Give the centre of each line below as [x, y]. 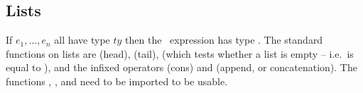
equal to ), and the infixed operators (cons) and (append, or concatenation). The [181, 67]
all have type [82, 40]
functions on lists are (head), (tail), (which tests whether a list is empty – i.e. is [180, 53]
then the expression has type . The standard [224, 40]
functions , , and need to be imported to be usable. [117, 81]
